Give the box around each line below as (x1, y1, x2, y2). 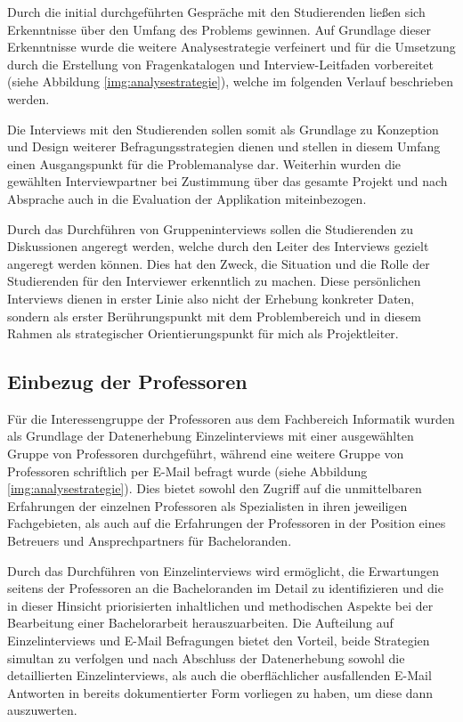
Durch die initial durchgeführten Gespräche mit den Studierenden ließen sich (7, 3, 426, 20)
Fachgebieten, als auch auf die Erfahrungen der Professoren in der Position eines (7, 514, 446, 532)
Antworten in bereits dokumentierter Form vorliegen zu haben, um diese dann (7, 683, 434, 702)
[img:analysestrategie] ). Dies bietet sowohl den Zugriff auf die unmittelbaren (7, 479, 422, 498)
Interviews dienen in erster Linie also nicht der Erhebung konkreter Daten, (7, 288, 415, 307)
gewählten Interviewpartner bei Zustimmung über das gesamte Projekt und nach (7, 172, 448, 191)
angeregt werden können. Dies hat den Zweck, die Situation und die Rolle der (7, 254, 430, 272)
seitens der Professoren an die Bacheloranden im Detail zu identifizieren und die (7, 579, 443, 597)
